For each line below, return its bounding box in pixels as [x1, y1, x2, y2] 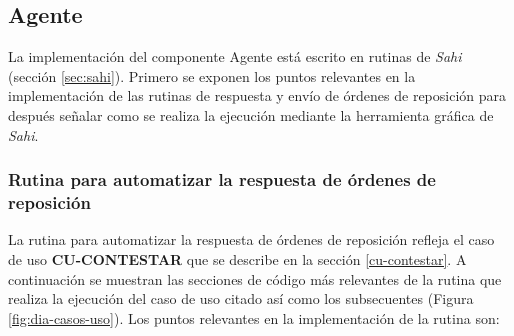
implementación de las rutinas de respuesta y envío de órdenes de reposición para [8, 85, 507, 106]
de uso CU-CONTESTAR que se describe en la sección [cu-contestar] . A [8, 248, 467, 269]
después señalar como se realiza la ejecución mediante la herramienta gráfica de [8, 104, 494, 125]
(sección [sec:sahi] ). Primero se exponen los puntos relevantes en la [8, 65, 416, 86]
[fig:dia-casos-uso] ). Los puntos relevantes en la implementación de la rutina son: [8, 307, 500, 328]
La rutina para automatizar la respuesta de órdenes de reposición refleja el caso [8, 229, 495, 250]
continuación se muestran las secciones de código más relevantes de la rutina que [8, 268, 502, 289]
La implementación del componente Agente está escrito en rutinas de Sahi [8, 46, 462, 67]
